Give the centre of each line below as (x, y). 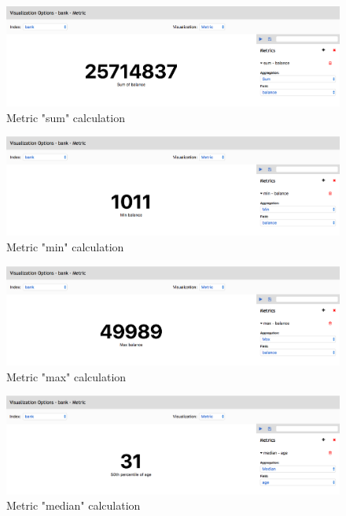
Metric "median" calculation (74, 505)
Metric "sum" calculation (66, 117)
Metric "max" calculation (66, 376)
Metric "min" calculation (65, 247)
